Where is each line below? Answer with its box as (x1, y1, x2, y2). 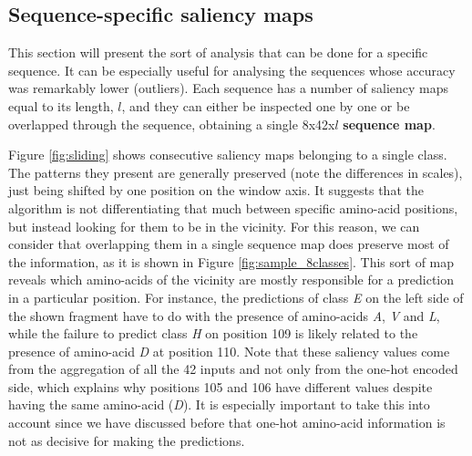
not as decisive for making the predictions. (8, 430, 245, 450)
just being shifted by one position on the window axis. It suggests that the (8, 181, 424, 200)
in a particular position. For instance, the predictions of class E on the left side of (8, 287, 464, 306)
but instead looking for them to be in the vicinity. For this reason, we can (8, 216, 420, 235)
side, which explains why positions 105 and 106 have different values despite (8, 377, 433, 396)
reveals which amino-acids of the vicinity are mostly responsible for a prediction (8, 270, 455, 289)
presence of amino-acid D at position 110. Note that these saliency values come (8, 341, 450, 360)
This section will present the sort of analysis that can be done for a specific (8, 43, 428, 62)
